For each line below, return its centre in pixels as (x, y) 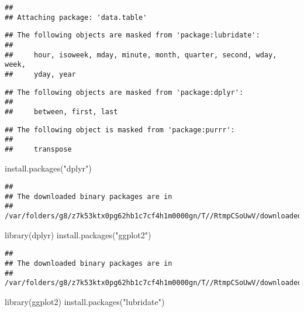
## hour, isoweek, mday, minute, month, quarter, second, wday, (141, 55)
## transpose (38, 149)
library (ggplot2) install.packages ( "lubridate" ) (85, 301)
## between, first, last (61, 112)
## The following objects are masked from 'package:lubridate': (132, 35)
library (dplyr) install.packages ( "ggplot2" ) (78, 234)
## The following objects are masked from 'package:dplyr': (124, 92)
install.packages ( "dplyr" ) (48, 168)
